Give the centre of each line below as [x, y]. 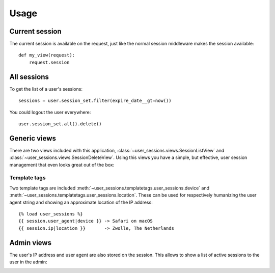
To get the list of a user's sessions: [46, 89]
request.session [49, 62]
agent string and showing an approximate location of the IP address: [81, 202]
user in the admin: [28, 262]
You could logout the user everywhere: [50, 112]
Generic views [33, 138]
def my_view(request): [47, 55]
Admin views [31, 243]
